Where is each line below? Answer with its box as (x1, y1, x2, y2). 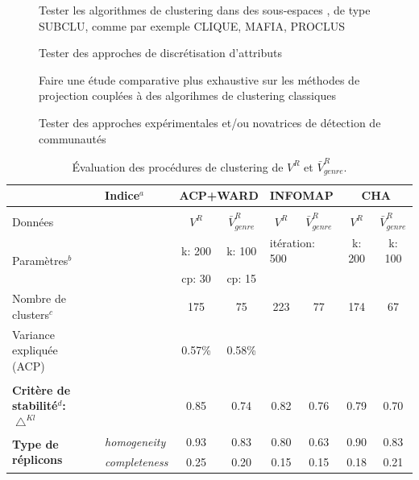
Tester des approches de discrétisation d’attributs (39, 44, 283, 61)
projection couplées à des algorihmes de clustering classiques (39, 87, 336, 104)
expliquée (12, 341, 58, 358)
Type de (12, 435, 59, 452)
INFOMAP (269, 187, 334, 204)
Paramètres (12, 252, 68, 269)
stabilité (12, 397, 58, 414)
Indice (105, 187, 140, 204)
